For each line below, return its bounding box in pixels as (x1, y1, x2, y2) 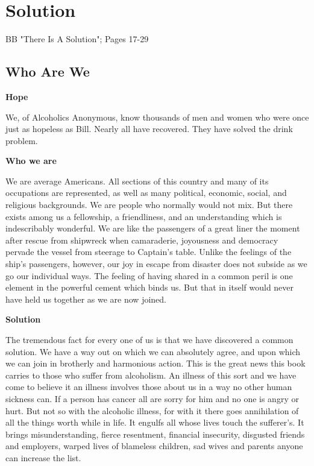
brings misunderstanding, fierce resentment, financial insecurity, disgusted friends (5, 427, 305, 440)
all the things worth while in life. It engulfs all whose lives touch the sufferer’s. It (5, 416, 304, 429)
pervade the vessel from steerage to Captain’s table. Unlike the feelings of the (5, 245, 292, 258)
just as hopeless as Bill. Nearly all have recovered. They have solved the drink (5, 122, 293, 135)
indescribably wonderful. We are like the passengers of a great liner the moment (5, 222, 300, 235)
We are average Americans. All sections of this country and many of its (5, 174, 269, 187)
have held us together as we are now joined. (5, 292, 166, 305)
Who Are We (5, 62, 90, 81)
